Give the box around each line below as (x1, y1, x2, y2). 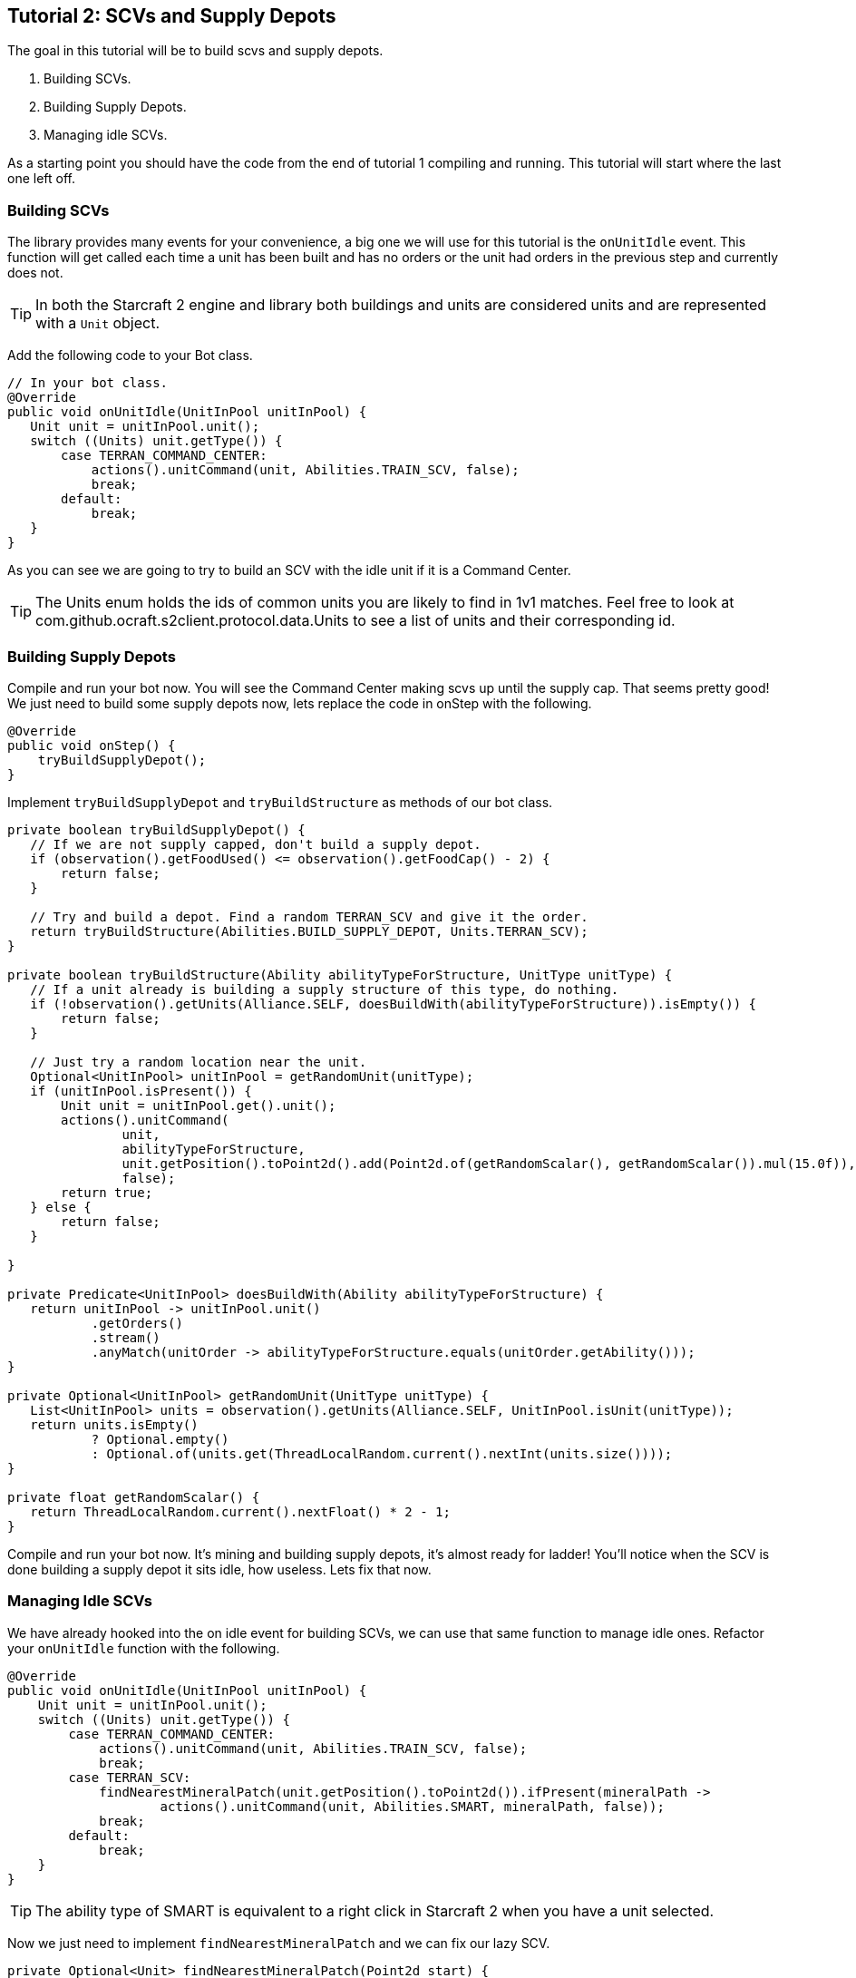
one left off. (7, 171, 75, 187)
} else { (30, 1199, 92, 1214)
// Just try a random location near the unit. (30, 1054, 367, 1069)
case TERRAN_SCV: (68, 1769, 191, 1785)
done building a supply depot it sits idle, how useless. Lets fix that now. (7, 1561, 432, 1577)
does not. (7, 265, 63, 281)
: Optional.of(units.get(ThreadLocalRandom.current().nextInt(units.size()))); (91, 1446, 673, 1461)
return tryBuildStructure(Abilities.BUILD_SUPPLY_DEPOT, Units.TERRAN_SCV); (30, 923, 588, 939)
